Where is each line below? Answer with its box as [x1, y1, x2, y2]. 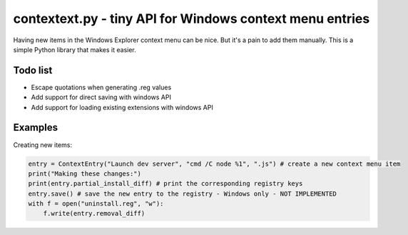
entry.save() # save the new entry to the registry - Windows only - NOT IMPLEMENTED [28, 189, 337, 198]
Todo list [13, 64, 53, 76]
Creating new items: [13, 140, 73, 149]
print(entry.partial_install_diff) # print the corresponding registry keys [28, 179, 303, 188]
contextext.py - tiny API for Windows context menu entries [13, 11, 370, 26]
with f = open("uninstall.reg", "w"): [28, 200, 164, 208]
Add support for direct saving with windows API [31, 93, 171, 101]
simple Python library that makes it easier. [13, 45, 137, 54]
